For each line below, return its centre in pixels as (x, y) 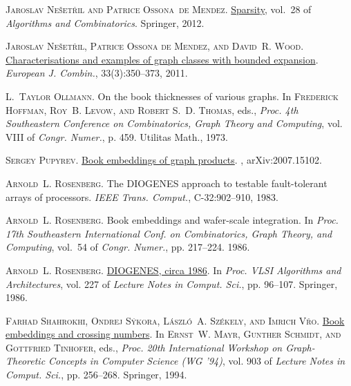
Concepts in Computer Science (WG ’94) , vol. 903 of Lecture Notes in (197, 361)
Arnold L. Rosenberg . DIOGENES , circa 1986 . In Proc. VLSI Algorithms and (173, 270)
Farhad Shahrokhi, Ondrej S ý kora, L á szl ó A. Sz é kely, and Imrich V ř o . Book (175, 320)
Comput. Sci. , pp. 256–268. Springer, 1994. (96, 375)
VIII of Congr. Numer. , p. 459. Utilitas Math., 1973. (117, 136)
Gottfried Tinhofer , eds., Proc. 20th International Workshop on (144, 347)
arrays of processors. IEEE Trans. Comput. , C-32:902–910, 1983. (142, 196)
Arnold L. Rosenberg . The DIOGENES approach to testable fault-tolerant (167, 183)
